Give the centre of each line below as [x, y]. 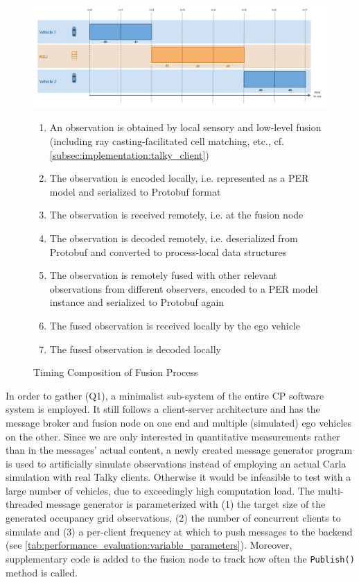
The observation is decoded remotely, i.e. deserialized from [174, 238]
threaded [24, 504]
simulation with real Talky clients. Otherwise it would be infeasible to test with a [178, 477]
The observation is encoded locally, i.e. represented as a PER [179, 178]
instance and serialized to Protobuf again [137, 302]
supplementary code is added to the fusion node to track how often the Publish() [180, 558]
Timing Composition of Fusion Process [116, 372]
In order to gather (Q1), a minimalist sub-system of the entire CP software [165, 395]
